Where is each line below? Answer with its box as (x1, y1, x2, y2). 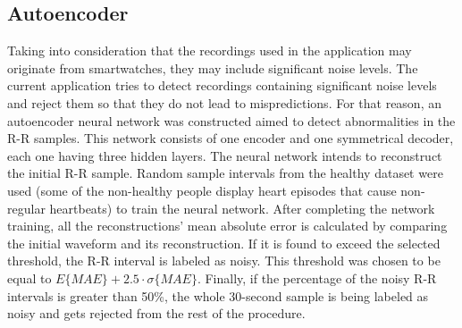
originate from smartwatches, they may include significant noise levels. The (7, 58, 418, 77)
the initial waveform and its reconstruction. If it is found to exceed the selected (7, 233, 441, 252)
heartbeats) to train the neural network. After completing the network (49, 198, 435, 217)
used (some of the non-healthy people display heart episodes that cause (7, 181, 397, 199)
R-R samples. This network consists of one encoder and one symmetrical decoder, (7, 129, 454, 147)
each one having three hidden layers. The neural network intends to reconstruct (7, 146, 442, 164)
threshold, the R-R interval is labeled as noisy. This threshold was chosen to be (7, 251, 441, 270)
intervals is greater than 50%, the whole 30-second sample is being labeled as (7, 286, 429, 305)
